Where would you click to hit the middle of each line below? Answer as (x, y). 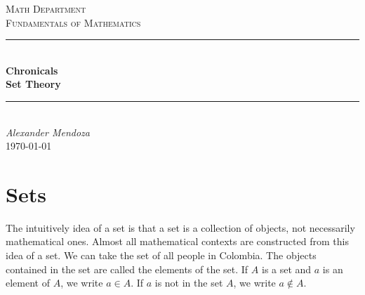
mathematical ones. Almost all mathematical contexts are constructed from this (177, 241)
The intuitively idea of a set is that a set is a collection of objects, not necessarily (180, 227)
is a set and (286, 269)
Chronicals (32, 70)
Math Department (46, 8)
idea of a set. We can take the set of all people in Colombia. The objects (161, 255)
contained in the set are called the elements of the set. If (127, 269)
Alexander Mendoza (48, 132)
